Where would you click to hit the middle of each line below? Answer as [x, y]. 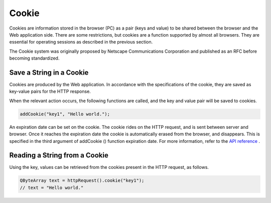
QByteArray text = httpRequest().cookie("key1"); [82, 181]
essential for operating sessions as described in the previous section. [81, 42]
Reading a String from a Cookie [59, 155]
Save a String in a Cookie [49, 72]
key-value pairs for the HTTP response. [50, 91]
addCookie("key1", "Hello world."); [65, 114]
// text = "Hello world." [52, 187]
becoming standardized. [34, 58]
